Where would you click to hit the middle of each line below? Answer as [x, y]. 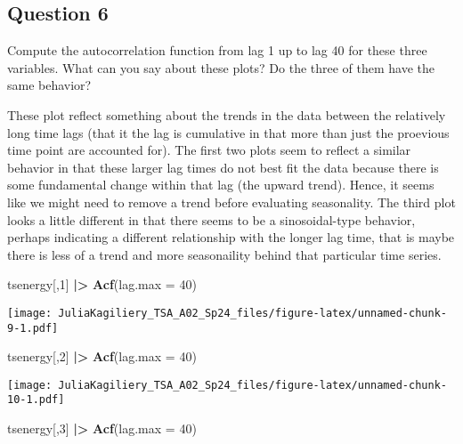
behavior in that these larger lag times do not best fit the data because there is [223, 167]
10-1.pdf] [36, 400]
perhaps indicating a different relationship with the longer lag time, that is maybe [231, 237]
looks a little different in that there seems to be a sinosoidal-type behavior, [211, 219]
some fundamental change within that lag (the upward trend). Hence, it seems [221, 185]
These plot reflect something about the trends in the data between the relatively [227, 114]
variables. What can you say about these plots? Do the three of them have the [221, 67]
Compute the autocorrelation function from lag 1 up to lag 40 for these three [217, 50]
